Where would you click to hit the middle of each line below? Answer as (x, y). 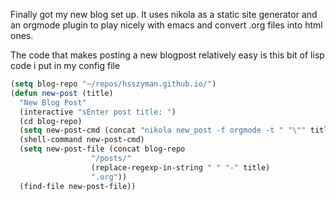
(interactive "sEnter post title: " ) (98, 112)
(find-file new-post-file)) (78, 186)
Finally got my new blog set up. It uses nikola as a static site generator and (164, 14)
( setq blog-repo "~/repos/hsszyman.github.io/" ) (113, 84)
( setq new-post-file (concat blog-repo (102, 149)
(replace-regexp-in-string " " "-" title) (180, 167)
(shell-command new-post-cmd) (82, 140)
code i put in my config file (65, 65)
